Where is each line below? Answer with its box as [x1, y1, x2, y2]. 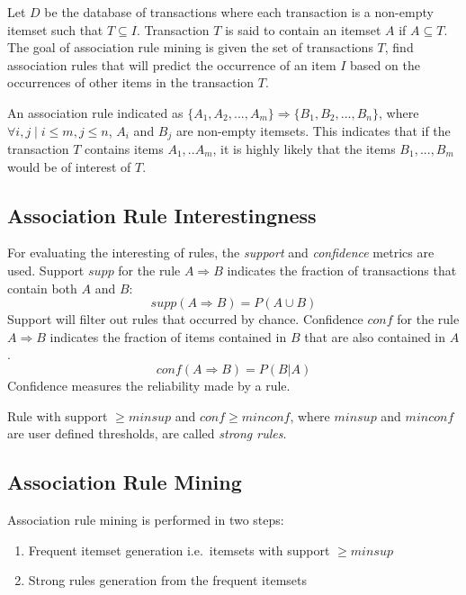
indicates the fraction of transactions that [227, 261, 457, 279]
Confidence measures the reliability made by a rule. [7, 375, 291, 394]
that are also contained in [304, 327, 446, 346]
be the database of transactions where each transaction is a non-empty [44, 3, 434, 21]
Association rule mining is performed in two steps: [7, 509, 284, 528]
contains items [85, 140, 164, 158]
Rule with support [7, 406, 108, 425]
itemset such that [7, 20, 103, 39]
